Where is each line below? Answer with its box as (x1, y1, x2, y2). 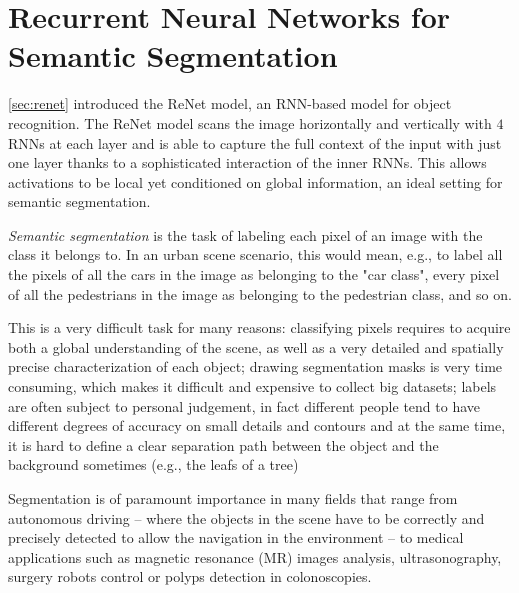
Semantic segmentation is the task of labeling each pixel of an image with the (8, 224, 483, 245)
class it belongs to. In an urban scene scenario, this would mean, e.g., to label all (8, 244, 503, 265)
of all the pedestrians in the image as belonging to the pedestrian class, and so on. (8, 283, 512, 304)
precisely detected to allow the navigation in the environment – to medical (8, 527, 464, 548)
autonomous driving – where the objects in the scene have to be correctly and (8, 507, 485, 528)
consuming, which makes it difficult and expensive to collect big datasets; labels (8, 376, 497, 397)
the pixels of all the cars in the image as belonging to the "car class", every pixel (8, 264, 500, 285)
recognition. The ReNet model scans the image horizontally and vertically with (8, 112, 492, 133)
